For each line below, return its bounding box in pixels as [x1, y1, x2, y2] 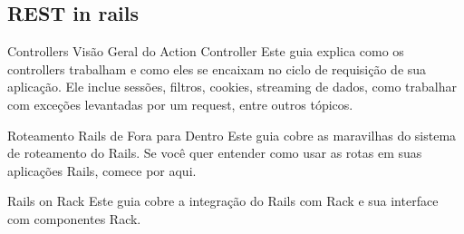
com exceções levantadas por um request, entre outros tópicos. [7, 94, 353, 113]
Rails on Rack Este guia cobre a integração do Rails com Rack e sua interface [7, 191, 439, 210]
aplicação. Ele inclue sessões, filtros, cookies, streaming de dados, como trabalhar [7, 77, 457, 96]
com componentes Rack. [7, 209, 141, 228]
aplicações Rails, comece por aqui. [7, 161, 197, 180]
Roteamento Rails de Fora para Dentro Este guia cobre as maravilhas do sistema [7, 125, 457, 144]
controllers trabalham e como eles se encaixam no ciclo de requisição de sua [7, 59, 427, 78]
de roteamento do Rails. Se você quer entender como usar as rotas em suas [7, 143, 422, 162]
